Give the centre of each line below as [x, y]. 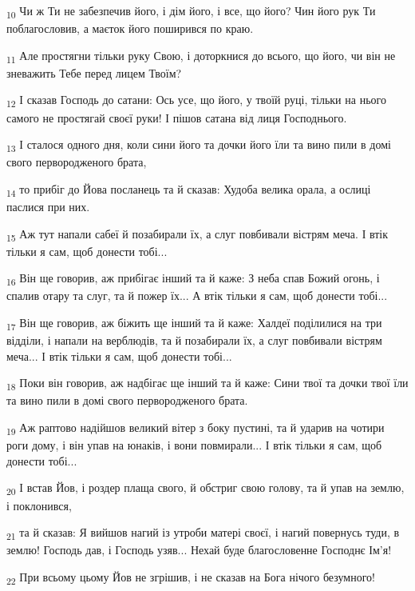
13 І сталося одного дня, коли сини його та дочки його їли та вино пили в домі [199, 145]
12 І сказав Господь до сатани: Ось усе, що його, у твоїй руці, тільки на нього [196, 101]
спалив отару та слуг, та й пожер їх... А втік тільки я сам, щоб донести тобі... [197, 295]
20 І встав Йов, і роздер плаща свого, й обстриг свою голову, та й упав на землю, [206, 489]
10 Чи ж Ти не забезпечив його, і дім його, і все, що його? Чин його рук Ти [191, 12]
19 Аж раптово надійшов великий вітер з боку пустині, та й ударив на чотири [196, 428]
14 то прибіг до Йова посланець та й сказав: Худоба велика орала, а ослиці [189, 190]
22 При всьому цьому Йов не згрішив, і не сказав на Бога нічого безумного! [191, 577]
